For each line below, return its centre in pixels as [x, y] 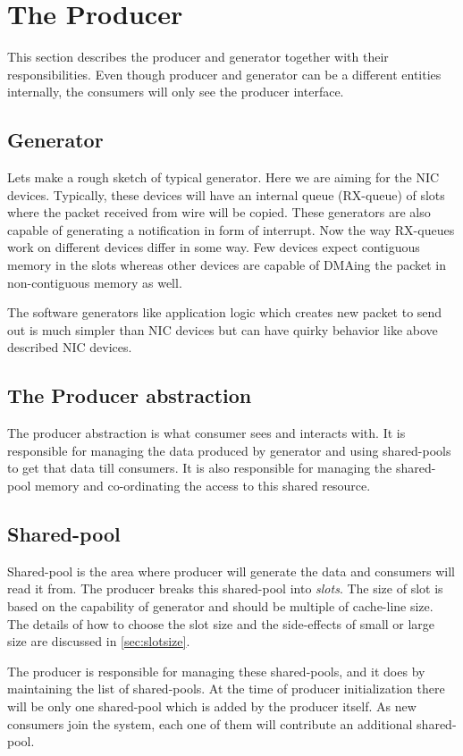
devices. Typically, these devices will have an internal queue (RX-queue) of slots [226, 194]
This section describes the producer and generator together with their [198, 57]
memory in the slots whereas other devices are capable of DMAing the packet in [227, 265]
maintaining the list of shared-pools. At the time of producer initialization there [226, 689]
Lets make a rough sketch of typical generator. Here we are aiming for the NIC [223, 177]
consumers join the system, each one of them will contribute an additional [210, 723]
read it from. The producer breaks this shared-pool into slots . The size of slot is [225, 588]
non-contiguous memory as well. [95, 282]
